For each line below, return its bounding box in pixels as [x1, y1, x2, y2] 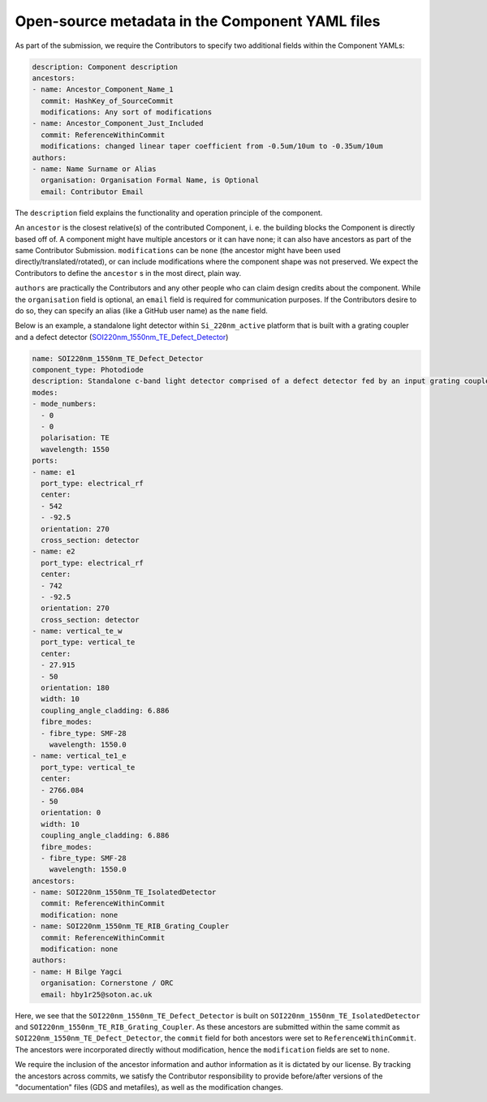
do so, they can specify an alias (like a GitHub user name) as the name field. [15, 305, 268, 316]
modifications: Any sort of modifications [41, 108, 213, 117]
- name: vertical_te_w [32, 626, 123, 636]
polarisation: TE [41, 433, 110, 442]
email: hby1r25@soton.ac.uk [41, 990, 153, 999]
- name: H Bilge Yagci [32, 966, 123, 976]
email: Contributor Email [41, 187, 144, 196]
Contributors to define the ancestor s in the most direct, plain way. [15, 268, 242, 278]
